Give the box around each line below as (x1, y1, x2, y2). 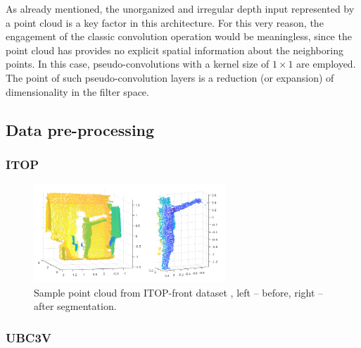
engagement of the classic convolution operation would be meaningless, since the (6, 29, 352, 44)
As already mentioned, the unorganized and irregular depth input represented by (6, 1, 355, 15)
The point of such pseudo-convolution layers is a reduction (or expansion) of (6, 70, 334, 85)
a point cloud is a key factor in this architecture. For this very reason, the (6, 15, 324, 30)
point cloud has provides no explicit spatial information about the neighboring (6, 42, 343, 57)
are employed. (296, 56, 356, 71)
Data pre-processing (6, 118, 155, 140)
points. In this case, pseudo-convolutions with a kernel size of (6, 56, 270, 71)
